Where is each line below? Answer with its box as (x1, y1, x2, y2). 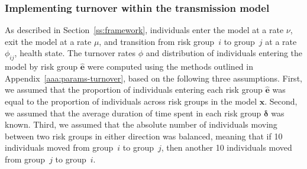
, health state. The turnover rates (14, 47, 136, 59)
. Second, (264, 95, 298, 107)
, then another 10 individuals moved (161, 141, 292, 154)
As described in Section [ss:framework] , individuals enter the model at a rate (5, 24, 284, 36)
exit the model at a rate (5, 35, 92, 47)
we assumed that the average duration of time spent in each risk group (5, 106, 261, 119)
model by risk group (5, 60, 78, 73)
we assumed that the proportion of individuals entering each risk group (5, 83, 263, 96)
